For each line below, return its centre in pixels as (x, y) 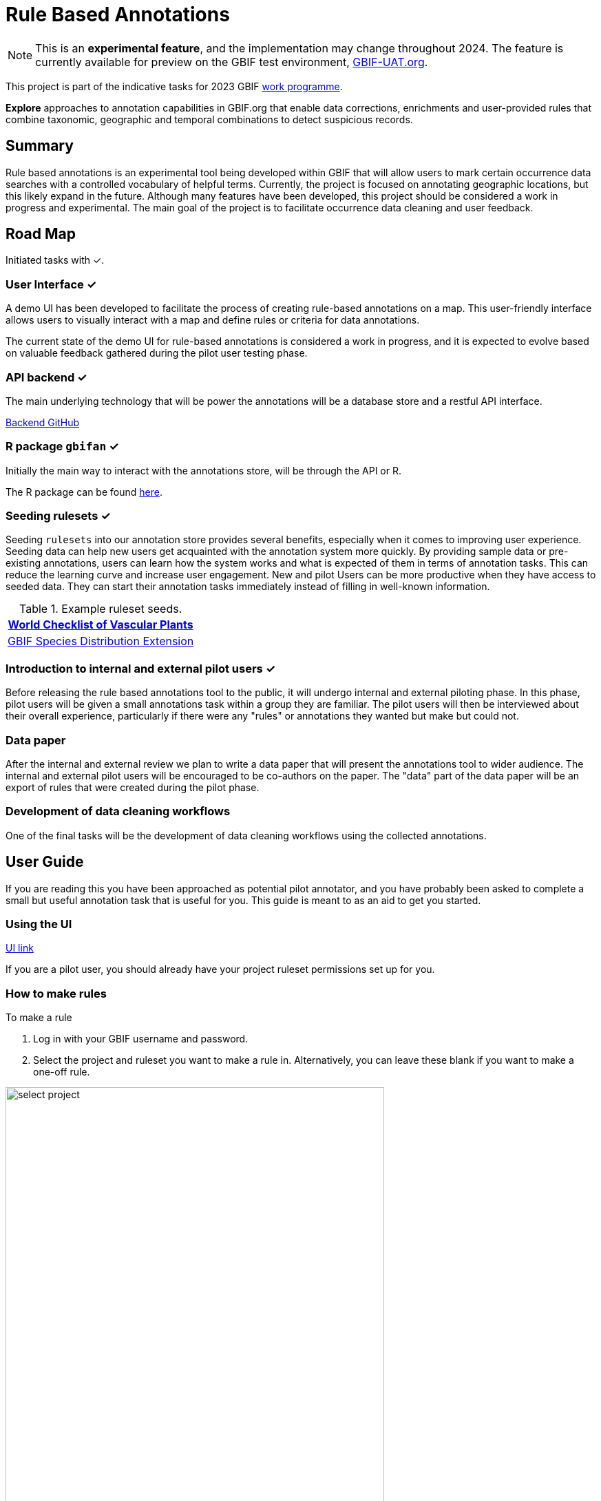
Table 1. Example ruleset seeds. (101, 609)
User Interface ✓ (51, 284)
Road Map (41, 234)
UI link (20, 948)
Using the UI (39, 924)
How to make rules (56, 993)
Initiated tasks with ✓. (55, 260)
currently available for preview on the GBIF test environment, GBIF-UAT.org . (232, 62)
